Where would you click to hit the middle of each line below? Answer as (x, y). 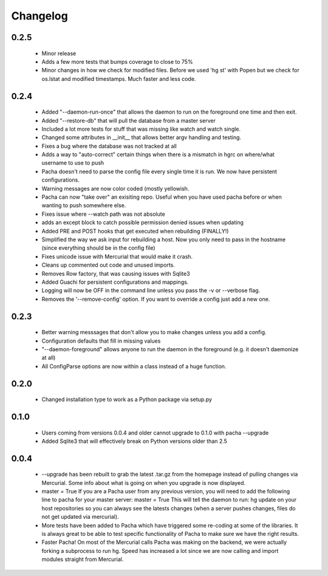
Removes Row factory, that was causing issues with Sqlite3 (116, 273)
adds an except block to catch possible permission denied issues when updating (143, 222)
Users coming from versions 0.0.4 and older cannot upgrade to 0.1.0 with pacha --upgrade (155, 433)
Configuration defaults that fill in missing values (101, 341)
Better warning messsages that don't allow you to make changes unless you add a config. (154, 332)
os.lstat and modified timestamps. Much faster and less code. (119, 78)
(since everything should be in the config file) (98, 248)
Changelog (39, 16)
